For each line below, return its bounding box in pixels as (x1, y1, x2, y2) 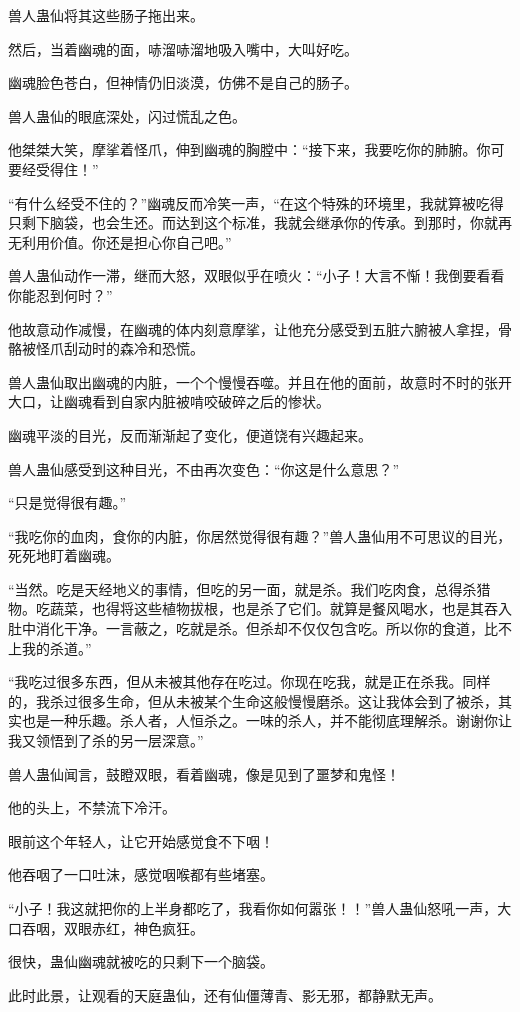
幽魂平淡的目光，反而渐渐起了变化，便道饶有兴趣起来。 (8, 424, 372, 445)
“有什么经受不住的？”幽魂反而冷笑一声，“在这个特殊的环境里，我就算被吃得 (8, 192, 504, 213)
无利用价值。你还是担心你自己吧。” (8, 231, 232, 252)
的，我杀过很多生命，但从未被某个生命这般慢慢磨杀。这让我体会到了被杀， (8, 690, 498, 711)
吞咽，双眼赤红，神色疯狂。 (21, 917, 204, 938)
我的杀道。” (21, 637, 92, 658)
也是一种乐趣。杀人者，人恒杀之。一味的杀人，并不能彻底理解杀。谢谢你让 (21, 710, 512, 731)
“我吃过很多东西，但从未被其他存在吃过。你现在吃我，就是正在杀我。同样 (8, 671, 491, 692)
